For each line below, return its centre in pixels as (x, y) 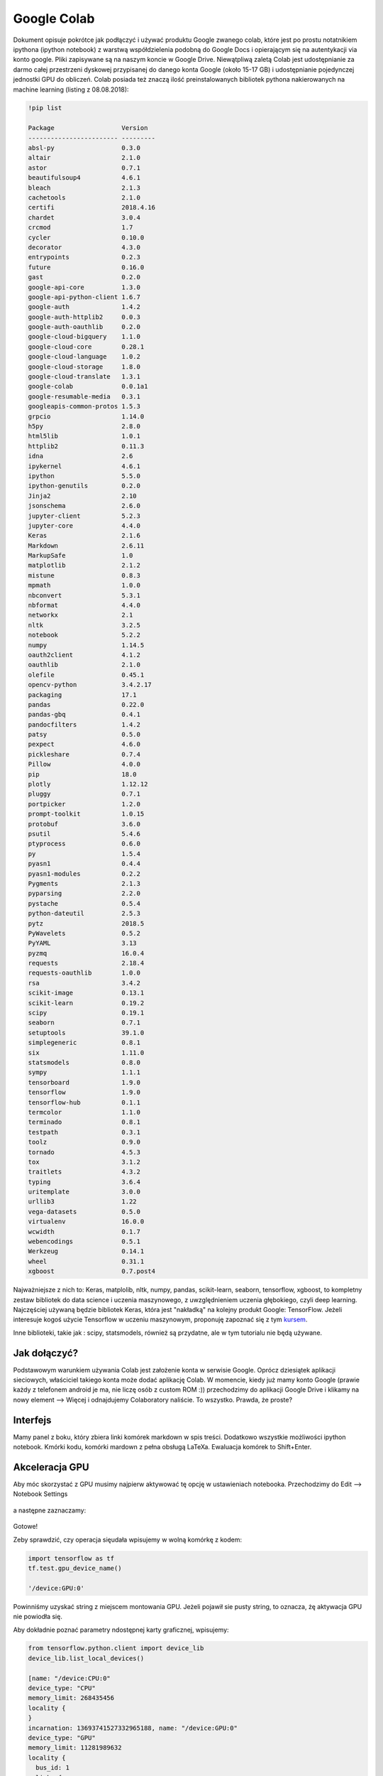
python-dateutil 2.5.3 (84, 914)
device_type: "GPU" (62, 1738)
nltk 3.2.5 (84, 625)
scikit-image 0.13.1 (86, 993)
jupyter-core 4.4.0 (84, 525)
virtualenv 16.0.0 (86, 1222)
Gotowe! (26, 1527)
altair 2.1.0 (84, 158)
